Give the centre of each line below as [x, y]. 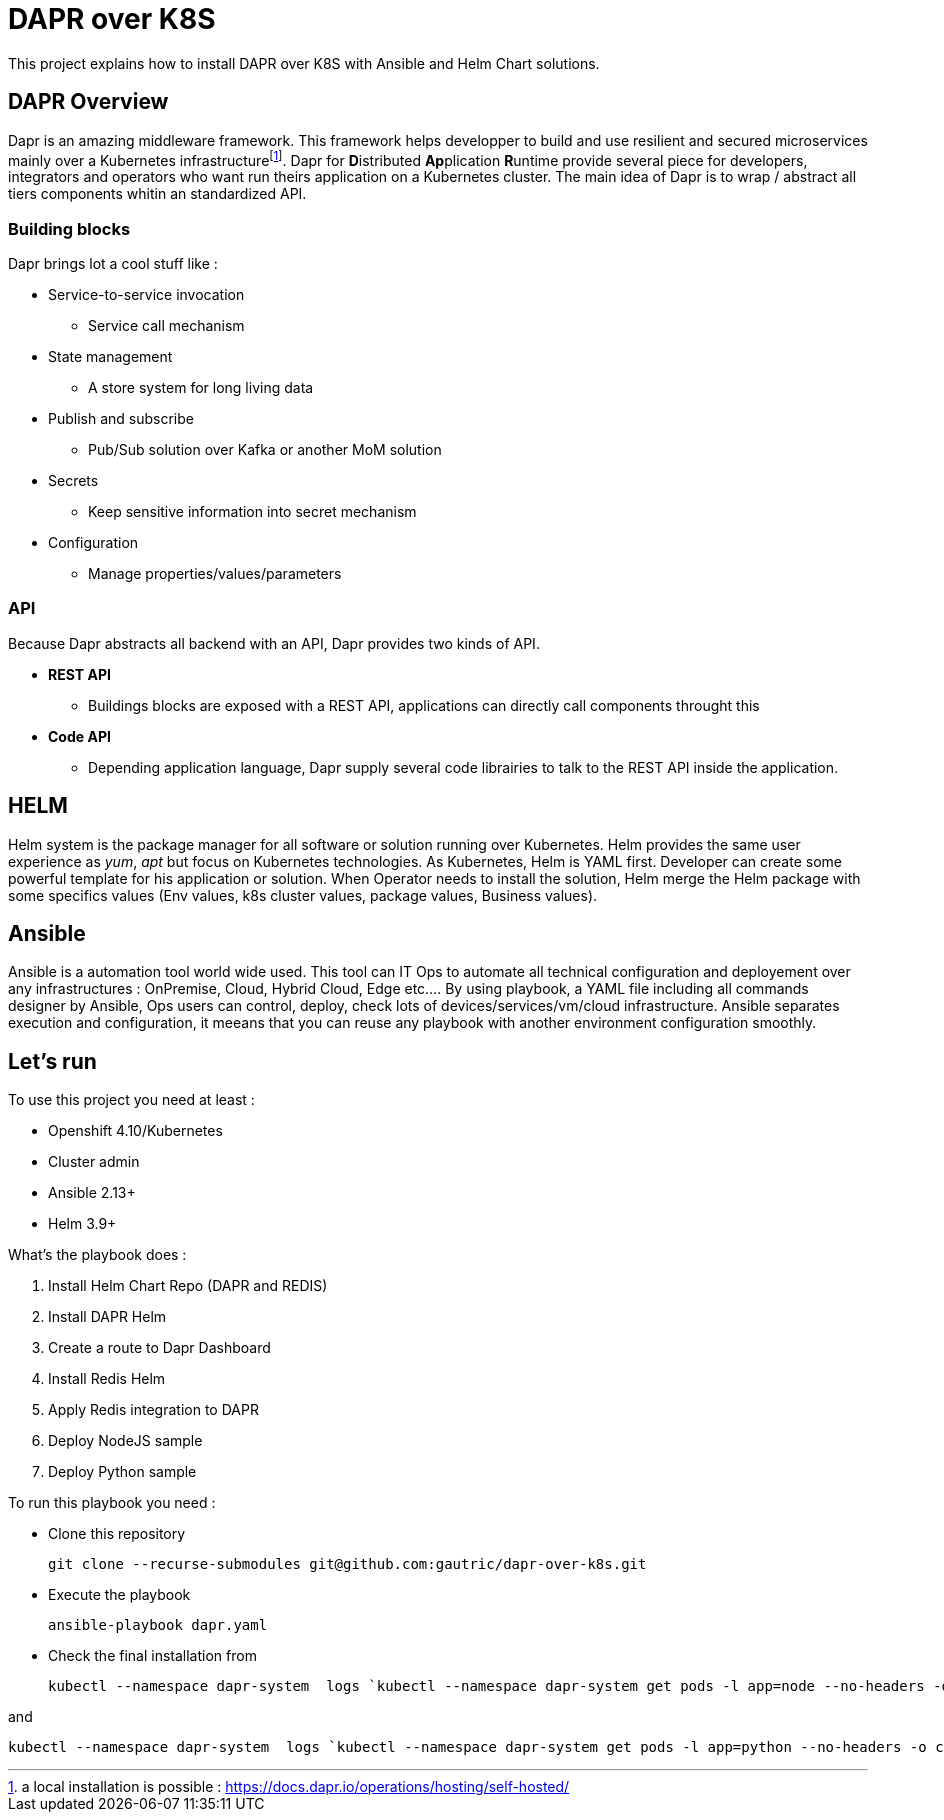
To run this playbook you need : [112, 1503]
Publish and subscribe [121, 418]
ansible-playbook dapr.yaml [158, 1625]
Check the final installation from [152, 1656]
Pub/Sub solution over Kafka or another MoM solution [265, 449]
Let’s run [52, 1061]
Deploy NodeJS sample [125, 1441]
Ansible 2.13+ [92, 1193]
